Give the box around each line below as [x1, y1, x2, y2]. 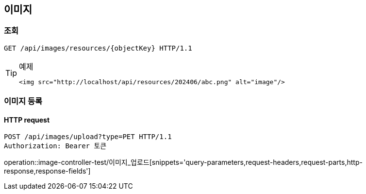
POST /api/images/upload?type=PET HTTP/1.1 [4, 133, 172, 141]
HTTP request [4, 115, 50, 124]
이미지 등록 [4, 96, 43, 106]
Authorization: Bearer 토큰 [4, 142, 107, 150]
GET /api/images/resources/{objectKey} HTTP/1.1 [4, 44, 192, 52]
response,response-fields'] [4, 167, 91, 176]
